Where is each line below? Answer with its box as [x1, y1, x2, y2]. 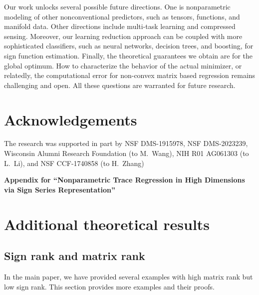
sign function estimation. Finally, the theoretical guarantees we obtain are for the [4, 50, 253, 60]
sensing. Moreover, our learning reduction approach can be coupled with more [4, 30, 243, 41]
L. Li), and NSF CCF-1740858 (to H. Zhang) [4, 157, 144, 168]
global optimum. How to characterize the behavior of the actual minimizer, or [4, 60, 242, 70]
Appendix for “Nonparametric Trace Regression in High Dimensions [4, 174, 245, 185]
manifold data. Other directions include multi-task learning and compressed [4, 21, 236, 31]
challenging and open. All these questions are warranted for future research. [4, 79, 236, 90]
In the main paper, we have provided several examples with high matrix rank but [4, 271, 253, 282]
